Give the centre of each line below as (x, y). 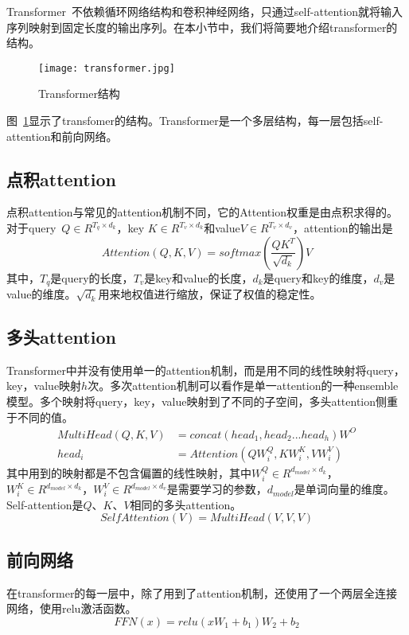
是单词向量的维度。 (344, 489)
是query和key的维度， (318, 277)
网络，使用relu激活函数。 (72, 608)
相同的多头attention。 (186, 504)
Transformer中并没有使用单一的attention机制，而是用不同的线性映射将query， (206, 370)
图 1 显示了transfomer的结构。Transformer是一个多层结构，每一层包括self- (195, 121)
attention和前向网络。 (62, 136)
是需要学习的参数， (217, 489)
